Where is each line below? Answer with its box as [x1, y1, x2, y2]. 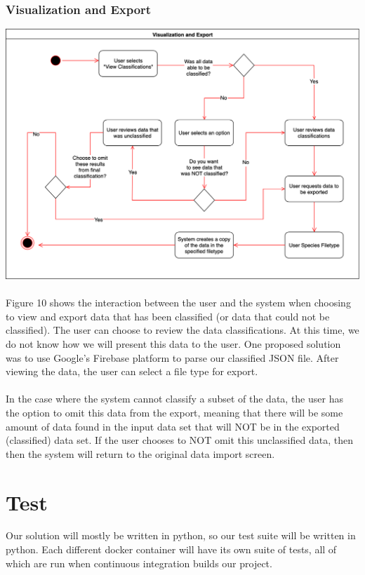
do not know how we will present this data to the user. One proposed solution [6, 337, 341, 351]
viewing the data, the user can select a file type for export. [6, 364, 258, 379]
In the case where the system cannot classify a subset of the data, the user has [6, 391, 343, 406]
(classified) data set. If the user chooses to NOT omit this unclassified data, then [6, 433, 353, 447]
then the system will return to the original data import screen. [6, 446, 275, 461]
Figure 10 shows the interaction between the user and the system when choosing [6, 295, 351, 310]
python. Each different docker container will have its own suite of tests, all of [6, 542, 337, 557]
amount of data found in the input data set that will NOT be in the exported [6, 419, 340, 433]
